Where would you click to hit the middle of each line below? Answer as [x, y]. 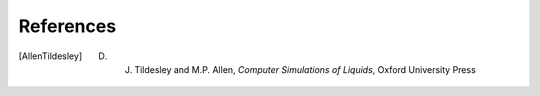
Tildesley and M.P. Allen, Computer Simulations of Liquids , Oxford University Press [305, 69]
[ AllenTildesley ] [50, 56]
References [67, 26]
